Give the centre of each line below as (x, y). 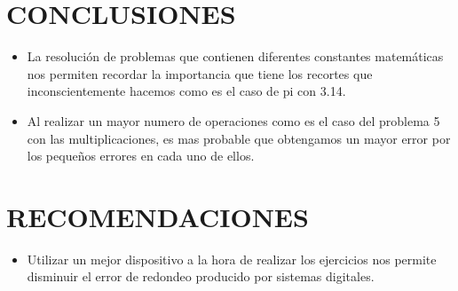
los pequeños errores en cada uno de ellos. (141, 156)
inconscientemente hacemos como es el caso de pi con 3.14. (186, 91)
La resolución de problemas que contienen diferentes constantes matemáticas (235, 56)
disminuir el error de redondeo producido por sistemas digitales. (201, 276)
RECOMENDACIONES (158, 216)
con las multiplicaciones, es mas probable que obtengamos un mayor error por (239, 138)
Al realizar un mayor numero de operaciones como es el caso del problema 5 (233, 120)
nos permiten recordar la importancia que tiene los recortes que (200, 73)
